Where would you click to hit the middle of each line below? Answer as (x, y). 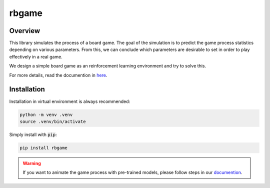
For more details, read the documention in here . (58, 75)
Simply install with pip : (33, 134)
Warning (32, 163)
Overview (25, 31)
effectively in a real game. (36, 56)
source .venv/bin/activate (53, 121)
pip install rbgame (43, 148)
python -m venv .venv (46, 114)
